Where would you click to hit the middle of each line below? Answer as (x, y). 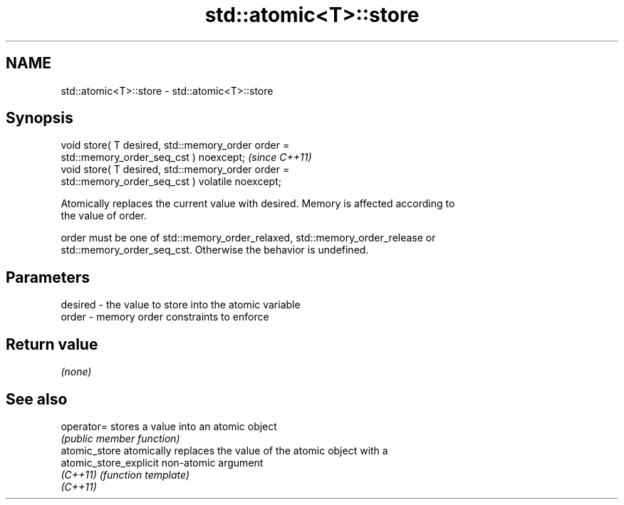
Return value (52, 344)
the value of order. (104, 216)
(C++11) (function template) (125, 474)
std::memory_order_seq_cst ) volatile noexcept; (171, 182)
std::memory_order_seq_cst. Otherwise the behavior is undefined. (215, 250)
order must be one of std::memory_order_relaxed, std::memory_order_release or (248, 238)
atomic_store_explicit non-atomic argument (162, 462)
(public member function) (120, 438)
